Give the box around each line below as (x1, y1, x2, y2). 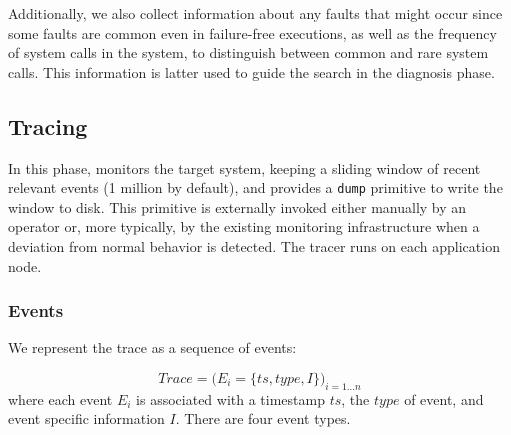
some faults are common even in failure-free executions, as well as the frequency (8, 22, 497, 43)
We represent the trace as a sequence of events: (8, 337, 297, 358)
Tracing (8, 110, 88, 141)
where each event (8, 388, 113, 409)
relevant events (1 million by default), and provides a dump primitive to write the (8, 177, 503, 198)
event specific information (8, 408, 165, 429)
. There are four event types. (175, 408, 351, 429)
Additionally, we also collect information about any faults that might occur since (8, 3, 503, 23)
